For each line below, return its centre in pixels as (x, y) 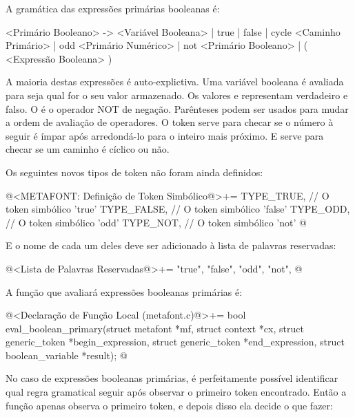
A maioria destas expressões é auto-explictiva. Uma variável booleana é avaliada (175, 82)
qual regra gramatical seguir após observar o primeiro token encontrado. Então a (176, 392)
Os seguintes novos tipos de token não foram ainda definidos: (134, 172)
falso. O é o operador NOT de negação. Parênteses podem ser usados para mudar (177, 108)
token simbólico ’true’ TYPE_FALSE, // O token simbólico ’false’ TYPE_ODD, (178, 209)
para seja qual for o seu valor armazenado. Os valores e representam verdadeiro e (177, 95)
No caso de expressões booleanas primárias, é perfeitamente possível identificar (172, 378)
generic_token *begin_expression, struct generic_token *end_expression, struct (175, 342)
